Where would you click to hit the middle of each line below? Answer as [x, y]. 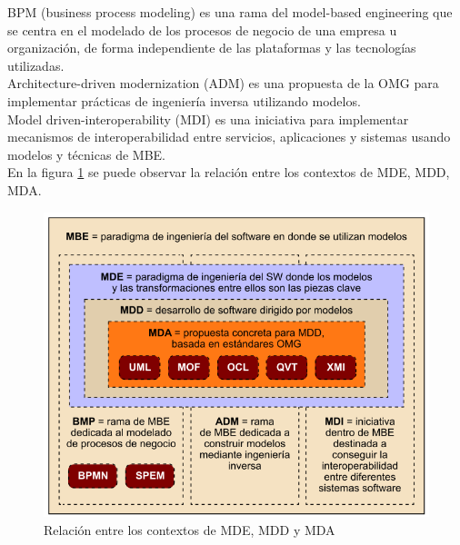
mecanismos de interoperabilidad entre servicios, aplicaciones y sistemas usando [229, 137]
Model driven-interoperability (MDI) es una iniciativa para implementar [208, 119]
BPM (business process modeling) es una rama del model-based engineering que [230, 12]
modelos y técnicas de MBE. [86, 154]
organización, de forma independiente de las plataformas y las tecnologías [212, 48]
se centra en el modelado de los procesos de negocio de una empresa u [202, 30]
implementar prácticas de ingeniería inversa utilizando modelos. [184, 100]
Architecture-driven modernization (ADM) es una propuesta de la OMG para [223, 83]
